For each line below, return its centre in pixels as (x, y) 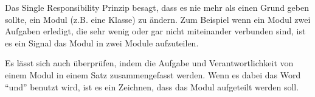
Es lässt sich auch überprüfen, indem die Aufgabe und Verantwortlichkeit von (149, 63)
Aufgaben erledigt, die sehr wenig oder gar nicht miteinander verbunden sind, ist (155, 31)
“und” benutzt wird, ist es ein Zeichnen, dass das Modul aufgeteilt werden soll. (152, 86)
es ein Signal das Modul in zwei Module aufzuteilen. (102, 42)
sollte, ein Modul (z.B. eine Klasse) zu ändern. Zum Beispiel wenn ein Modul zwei (158, 19)
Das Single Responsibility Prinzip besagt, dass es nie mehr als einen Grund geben (157, 7)
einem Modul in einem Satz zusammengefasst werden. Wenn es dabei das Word (153, 74)
